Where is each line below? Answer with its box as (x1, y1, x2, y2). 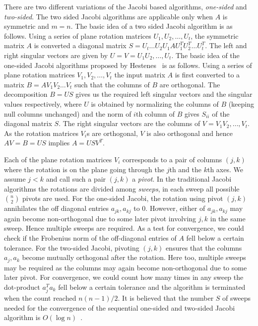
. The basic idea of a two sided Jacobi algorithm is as (70, 21, 233, 31)
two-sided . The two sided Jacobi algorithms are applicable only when (4, 11, 213, 21)
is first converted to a (175, 69, 240, 80)
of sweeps (222, 292, 251, 303)
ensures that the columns (165, 242, 242, 253)
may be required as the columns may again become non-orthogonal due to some (4, 262, 247, 272)
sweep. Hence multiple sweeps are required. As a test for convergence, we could (4, 223, 244, 233)
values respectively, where (4, 98, 82, 109)
